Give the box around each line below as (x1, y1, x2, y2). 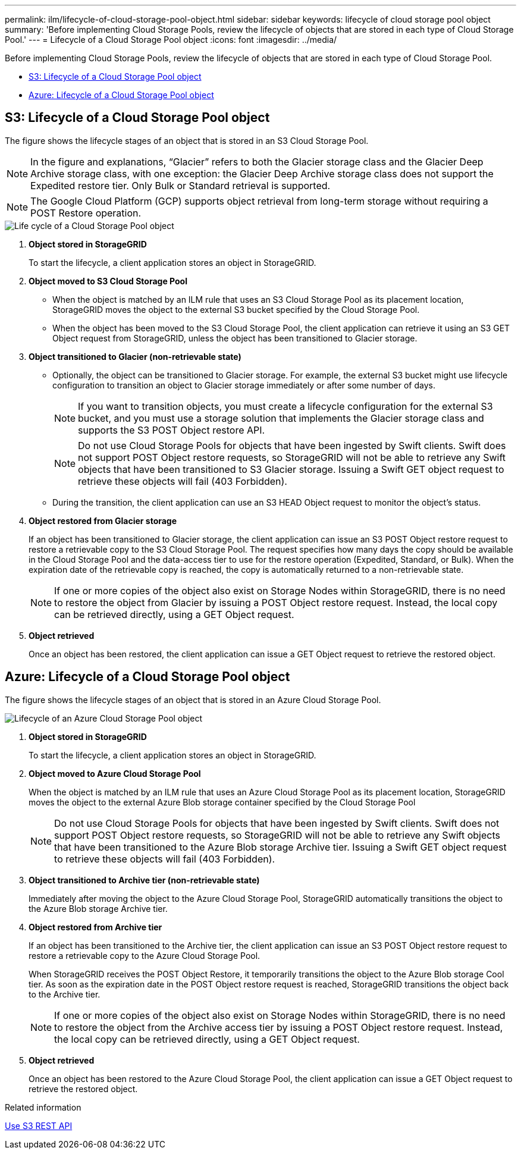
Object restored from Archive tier (29, 921, 162, 932)
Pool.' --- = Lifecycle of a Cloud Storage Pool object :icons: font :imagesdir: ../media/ (5, 35, 337, 45)
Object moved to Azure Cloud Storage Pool (29, 768, 201, 779)
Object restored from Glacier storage (29, 515, 177, 526)
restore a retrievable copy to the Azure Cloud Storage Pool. (29, 950, 260, 961)
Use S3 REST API (5, 1120, 73, 1131)
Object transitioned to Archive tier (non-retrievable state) (29, 874, 260, 885)
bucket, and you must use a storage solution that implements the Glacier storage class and (78, 412, 484, 424)
